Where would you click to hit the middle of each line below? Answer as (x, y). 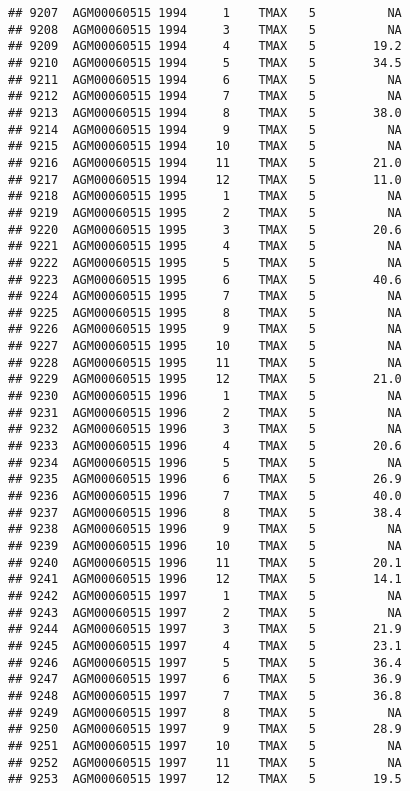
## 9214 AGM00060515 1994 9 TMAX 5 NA (205, 129)
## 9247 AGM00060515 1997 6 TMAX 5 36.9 (205, 679)
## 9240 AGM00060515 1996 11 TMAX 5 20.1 (205, 562)
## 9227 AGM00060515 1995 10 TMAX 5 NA (205, 346)
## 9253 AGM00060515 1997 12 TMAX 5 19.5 (205, 779)
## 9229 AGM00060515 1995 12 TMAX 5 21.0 (205, 379)
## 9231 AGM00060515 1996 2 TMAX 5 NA (205, 412)
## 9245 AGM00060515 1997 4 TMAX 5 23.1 (205, 645)
